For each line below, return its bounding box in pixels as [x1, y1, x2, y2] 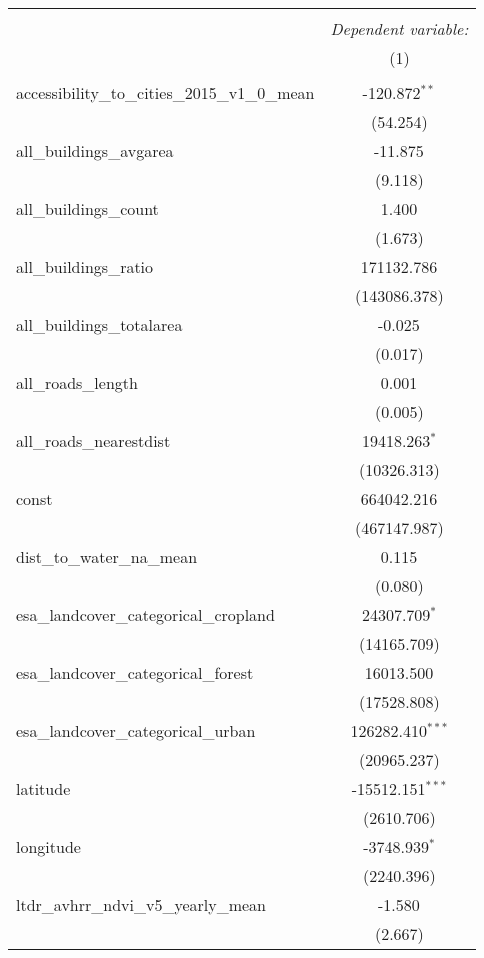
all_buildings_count [16, 197, 159, 220]
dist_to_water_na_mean [16, 545, 198, 568]
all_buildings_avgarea [16, 139, 174, 162]
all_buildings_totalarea [16, 313, 183, 336]
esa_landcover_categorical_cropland [16, 603, 275, 626]
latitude [16, 777, 71, 800]
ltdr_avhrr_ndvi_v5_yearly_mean [16, 893, 267, 916]
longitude [16, 835, 81, 858]
